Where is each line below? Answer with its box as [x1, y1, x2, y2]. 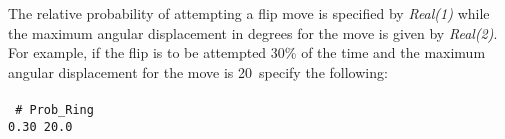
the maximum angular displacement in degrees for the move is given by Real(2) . [8, 22, 498, 43]
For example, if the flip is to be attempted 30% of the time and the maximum [8, 42, 486, 63]
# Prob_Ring [15, 102, 94, 117]
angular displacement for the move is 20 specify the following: [8, 61, 388, 82]
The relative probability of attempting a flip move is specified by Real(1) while [8, 3, 490, 23]
